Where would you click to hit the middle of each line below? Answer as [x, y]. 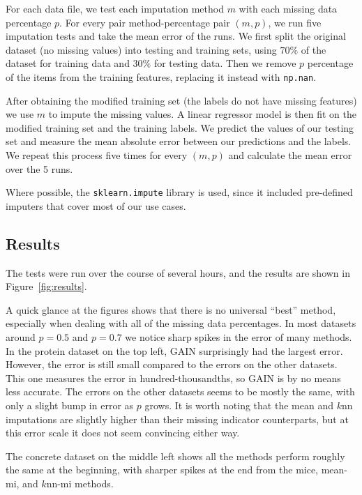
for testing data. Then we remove [225, 63]
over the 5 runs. [39, 168]
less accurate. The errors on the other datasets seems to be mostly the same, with [180, 391]
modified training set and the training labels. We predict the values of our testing [180, 127]
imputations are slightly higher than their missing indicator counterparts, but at [177, 419]
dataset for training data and [68, 63]
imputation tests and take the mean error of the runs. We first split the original [176, 36]
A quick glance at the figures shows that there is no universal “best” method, [171, 309]
